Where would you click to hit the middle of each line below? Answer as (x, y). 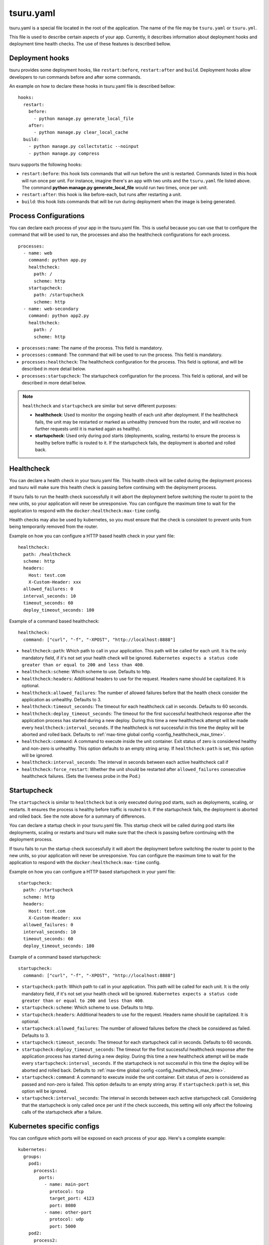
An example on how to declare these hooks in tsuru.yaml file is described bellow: (92, 86)
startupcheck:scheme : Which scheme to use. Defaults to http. (88, 1007)
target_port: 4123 (72, 1198)
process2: (46, 1240)
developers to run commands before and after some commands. (75, 77)
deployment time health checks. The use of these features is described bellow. (90, 44)
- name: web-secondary (51, 309)
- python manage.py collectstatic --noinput (83, 146)
